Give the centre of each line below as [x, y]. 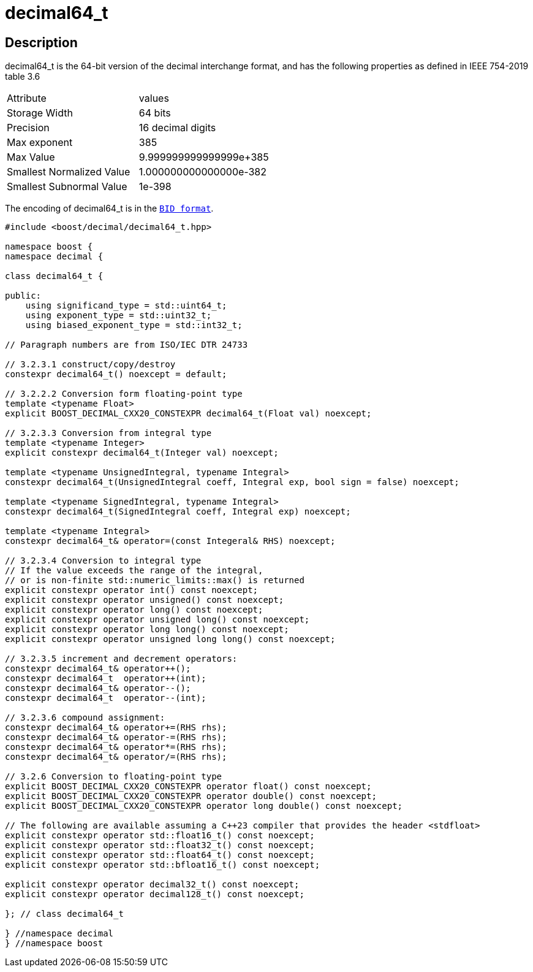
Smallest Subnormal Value [67, 187]
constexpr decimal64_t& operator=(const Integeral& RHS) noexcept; [170, 541]
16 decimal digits [177, 128]
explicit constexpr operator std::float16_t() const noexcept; [160, 836]
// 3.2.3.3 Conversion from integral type [108, 433]
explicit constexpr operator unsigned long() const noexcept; [157, 620]
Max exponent [40, 143]
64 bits [155, 113]
